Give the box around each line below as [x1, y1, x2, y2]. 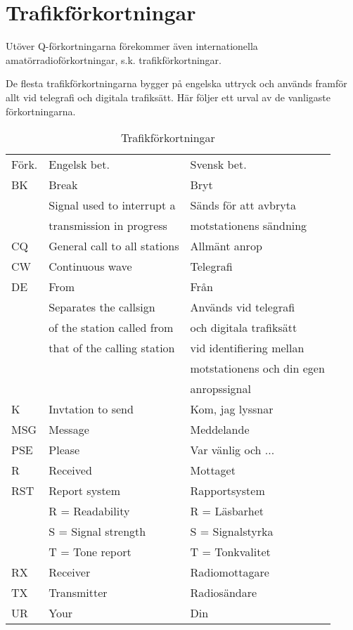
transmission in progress [49, 217, 167, 234]
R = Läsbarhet [190, 503, 264, 520]
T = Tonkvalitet [190, 544, 271, 560]
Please [49, 442, 80, 458]
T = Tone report [49, 544, 131, 560]
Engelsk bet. [49, 156, 110, 173]
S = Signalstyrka [190, 523, 274, 540]
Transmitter [49, 584, 108, 601]
